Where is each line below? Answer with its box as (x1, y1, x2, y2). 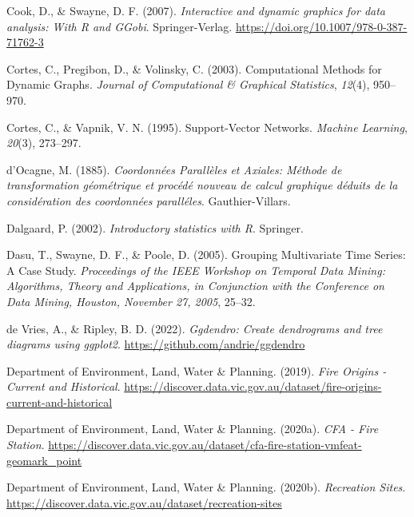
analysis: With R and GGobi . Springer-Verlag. (6, 18, 233, 34)
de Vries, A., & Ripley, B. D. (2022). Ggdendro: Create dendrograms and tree (6, 320, 383, 336)
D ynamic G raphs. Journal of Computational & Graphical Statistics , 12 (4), (6, 76, 370, 93)
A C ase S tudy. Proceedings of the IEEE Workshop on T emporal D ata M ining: (6, 261, 385, 278)
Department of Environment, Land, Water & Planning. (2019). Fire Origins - (6, 362, 387, 379)
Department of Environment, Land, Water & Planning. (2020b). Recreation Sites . (6, 479, 406, 495)
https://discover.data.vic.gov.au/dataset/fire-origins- (124, 378, 382, 395)
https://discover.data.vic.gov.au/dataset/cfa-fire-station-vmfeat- (48, 436, 362, 453)
